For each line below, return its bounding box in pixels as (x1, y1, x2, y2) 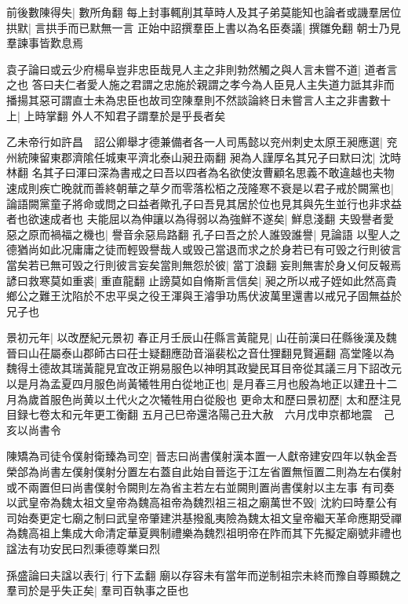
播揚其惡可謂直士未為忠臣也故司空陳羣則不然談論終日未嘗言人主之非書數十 (6, 91, 391, 108)
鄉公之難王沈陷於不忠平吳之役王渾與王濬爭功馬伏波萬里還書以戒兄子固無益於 (6, 287, 402, 304)
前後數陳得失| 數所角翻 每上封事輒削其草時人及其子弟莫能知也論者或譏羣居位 (6, 4, 402, 20)
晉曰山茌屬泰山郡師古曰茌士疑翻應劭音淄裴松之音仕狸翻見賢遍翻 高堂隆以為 (6, 344, 395, 361)
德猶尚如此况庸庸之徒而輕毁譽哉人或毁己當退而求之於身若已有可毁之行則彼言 (6, 241, 402, 258)
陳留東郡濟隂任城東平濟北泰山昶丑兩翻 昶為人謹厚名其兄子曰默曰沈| (27, 148, 376, 165)
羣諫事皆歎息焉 (6, 35, 83, 51)
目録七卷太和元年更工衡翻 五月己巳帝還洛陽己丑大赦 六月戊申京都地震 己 (6, 406, 395, 423)
